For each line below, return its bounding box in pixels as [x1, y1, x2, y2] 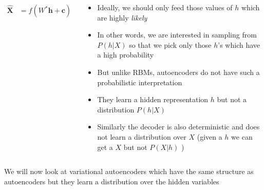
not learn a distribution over [97, 131, 186, 142]
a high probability [97, 49, 154, 60]
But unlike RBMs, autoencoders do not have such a [97, 66, 260, 77]
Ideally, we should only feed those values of [97, 2, 233, 12]
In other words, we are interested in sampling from [97, 29, 257, 40]
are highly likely [97, 12, 147, 23]
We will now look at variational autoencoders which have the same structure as [4, 166, 254, 177]
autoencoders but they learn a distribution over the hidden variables [4, 176, 219, 186]
